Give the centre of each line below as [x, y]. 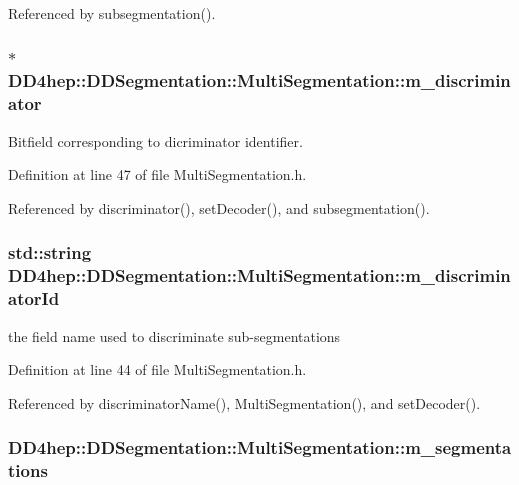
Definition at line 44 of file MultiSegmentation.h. [157, 369]
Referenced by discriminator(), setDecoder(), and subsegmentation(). [219, 207]
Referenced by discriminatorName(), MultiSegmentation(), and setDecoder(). [244, 402]
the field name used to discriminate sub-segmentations [174, 335]
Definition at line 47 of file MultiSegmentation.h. [157, 174]
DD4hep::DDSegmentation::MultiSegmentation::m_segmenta [260, 447]
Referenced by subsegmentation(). [112, 13]
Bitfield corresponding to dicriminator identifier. [155, 140]
